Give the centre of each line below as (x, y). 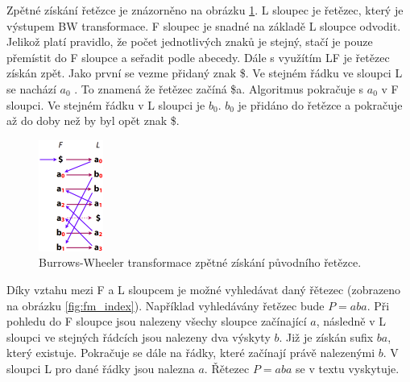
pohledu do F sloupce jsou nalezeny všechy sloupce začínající (157, 321)
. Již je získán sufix (326, 336)
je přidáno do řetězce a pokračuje (320, 104)
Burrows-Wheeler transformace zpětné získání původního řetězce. (200, 262)
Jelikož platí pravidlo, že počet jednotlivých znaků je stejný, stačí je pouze (190, 42)
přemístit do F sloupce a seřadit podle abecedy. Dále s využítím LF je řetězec (198, 57)
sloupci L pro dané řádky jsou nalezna (101, 368)
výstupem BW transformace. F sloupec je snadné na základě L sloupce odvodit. (204, 25)
